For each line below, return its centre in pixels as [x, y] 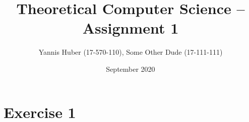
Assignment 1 [131, 28]
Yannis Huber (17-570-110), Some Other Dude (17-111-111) [131, 52]
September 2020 [131, 69]
